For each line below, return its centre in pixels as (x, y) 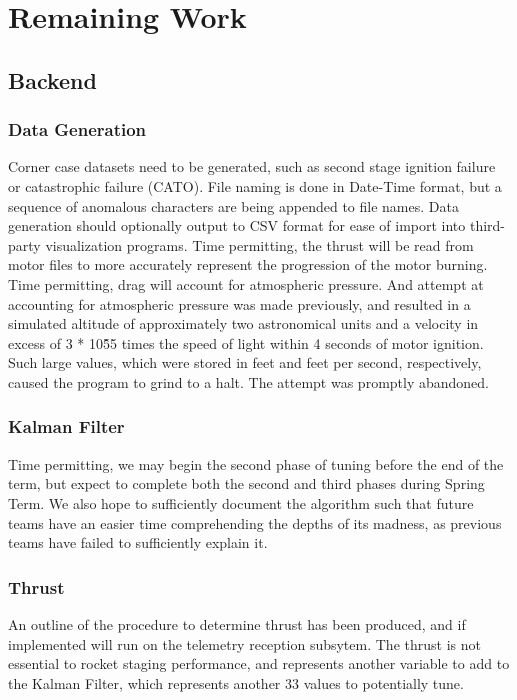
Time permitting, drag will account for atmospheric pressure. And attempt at (246, 283)
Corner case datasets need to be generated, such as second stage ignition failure (252, 166)
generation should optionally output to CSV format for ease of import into (237, 225)
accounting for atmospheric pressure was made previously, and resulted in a (239, 303)
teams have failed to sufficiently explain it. (138, 542)
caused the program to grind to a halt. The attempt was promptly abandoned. (248, 381)
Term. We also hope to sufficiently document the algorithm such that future (241, 502)
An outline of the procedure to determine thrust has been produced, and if (237, 623)
